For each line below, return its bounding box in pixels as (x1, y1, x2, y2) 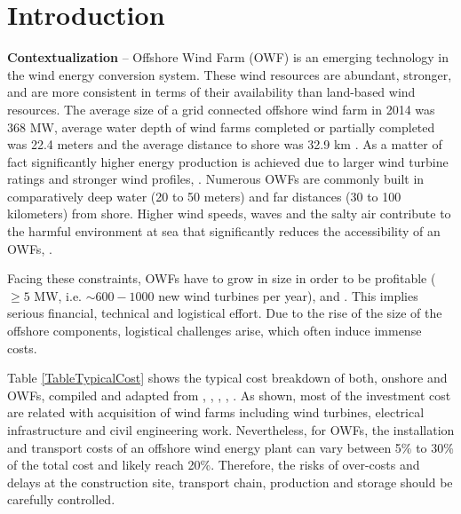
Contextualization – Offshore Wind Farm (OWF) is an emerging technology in (7, 48, 449, 67)
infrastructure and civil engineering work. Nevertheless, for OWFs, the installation (7, 421, 455, 439)
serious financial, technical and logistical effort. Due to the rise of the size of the (7, 304, 442, 322)
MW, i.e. (34, 286, 82, 304)
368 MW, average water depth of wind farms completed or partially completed (7, 117, 435, 136)
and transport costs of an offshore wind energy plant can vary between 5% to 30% (7, 438, 454, 456)
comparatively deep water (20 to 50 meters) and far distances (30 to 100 (7, 186, 401, 205)
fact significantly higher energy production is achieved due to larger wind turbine (7, 152, 449, 170)
